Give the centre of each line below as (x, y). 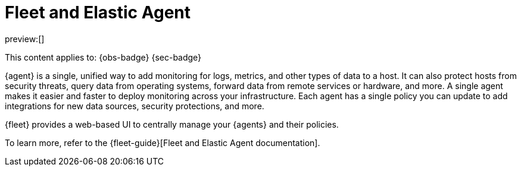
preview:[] (25, 39)
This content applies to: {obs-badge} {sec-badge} (103, 57)
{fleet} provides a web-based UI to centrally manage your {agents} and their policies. (172, 124)
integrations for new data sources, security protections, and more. (135, 106)
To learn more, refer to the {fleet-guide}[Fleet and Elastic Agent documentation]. (163, 142)
